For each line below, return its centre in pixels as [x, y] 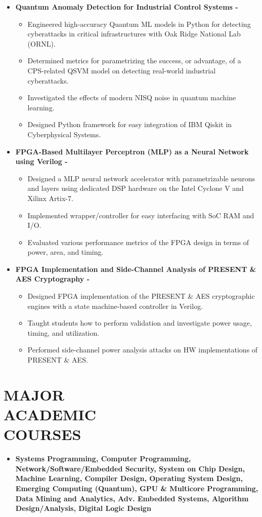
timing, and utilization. [63, 332]
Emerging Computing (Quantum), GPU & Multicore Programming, [137, 488]
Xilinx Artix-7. [50, 198]
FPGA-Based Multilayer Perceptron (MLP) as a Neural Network [132, 151]
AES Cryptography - [53, 279]
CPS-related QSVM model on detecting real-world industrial [122, 70]
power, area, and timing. [65, 252]
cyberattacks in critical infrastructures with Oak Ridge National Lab [134, 34]
